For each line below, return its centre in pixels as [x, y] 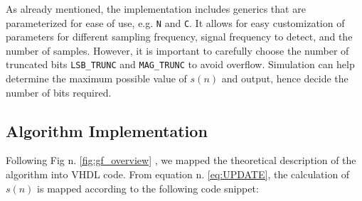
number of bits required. [59, 92]
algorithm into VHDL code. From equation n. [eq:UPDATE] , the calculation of [178, 174]
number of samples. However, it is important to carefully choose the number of [177, 50]
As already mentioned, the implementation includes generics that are [156, 9]
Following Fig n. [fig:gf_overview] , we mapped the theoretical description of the [181, 160]
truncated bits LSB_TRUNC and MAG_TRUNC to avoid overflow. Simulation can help [180, 64]
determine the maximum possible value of [96, 78]
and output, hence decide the [285, 78]
